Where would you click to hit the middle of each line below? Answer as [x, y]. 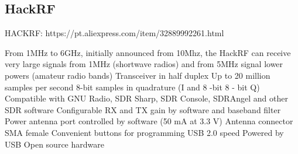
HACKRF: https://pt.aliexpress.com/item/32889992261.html [114, 33]
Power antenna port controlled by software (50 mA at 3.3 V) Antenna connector [149, 121]
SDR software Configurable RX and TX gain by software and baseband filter [143, 109]
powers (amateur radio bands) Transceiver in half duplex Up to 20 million [138, 75]
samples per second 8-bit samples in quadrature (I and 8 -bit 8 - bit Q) [132, 87]
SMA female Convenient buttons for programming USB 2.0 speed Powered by [144, 132]
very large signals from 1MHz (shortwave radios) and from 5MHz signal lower [144, 64]
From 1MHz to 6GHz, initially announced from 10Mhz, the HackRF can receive [148, 52]
